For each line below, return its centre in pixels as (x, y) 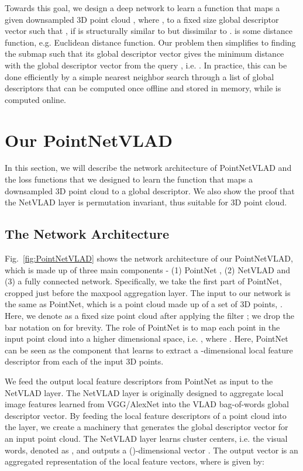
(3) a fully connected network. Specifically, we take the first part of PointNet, (143, 281)
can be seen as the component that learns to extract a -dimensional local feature (149, 350)
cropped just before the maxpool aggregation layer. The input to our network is (148, 292)
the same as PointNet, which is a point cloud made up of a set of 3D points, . (144, 304)
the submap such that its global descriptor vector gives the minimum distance (144, 54)
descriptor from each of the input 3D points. (84, 361)
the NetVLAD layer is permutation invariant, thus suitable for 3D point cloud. (146, 202)
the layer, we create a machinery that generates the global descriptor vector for (147, 427)
